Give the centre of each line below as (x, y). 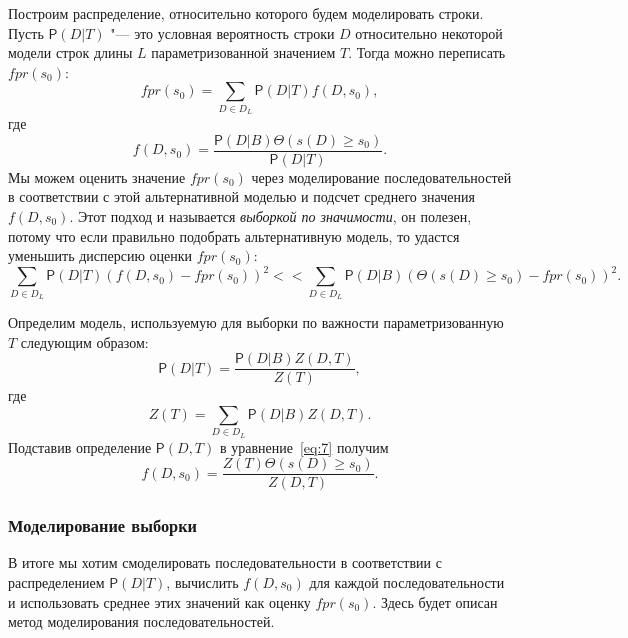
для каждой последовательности (407, 582)
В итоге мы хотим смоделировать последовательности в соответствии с (225, 562)
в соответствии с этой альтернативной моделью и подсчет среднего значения (241, 196)
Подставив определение (80, 446)
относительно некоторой (429, 32)
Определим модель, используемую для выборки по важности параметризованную (256, 321)
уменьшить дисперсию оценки (100, 255)
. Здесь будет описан (435, 601)
